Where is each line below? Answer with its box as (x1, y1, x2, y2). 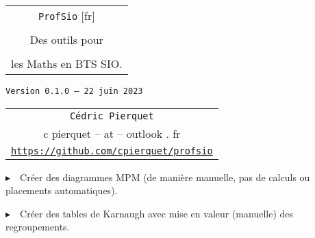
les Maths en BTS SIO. (11, 56, 123, 71)
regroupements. (5, 219, 70, 234)
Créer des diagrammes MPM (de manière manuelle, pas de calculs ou (20, 169, 310, 184)
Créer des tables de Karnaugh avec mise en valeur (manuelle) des (20, 206, 294, 220)
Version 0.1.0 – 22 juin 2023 (5, 86, 143, 96)
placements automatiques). (5, 183, 118, 198)
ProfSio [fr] (38, 8, 95, 23)
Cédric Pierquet (69, 110, 154, 121)
